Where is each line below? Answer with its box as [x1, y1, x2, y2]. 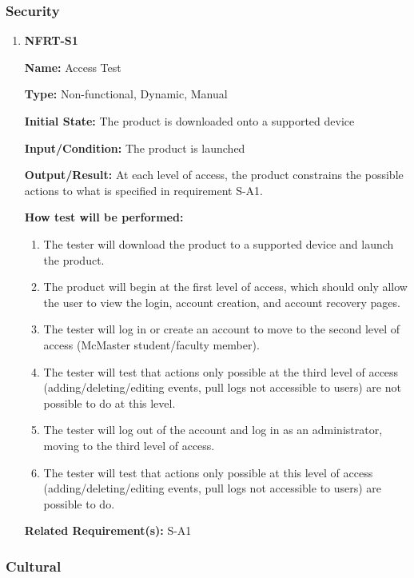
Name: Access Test [24, 58, 121, 75]
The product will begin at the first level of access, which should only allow [43, 278, 408, 295]
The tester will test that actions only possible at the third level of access [43, 363, 399, 380]
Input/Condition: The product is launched [24, 139, 245, 156]
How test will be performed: [24, 209, 184, 225]
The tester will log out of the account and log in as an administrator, [43, 421, 383, 438]
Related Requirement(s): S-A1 [24, 522, 192, 539]
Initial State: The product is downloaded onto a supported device [24, 113, 355, 129]
